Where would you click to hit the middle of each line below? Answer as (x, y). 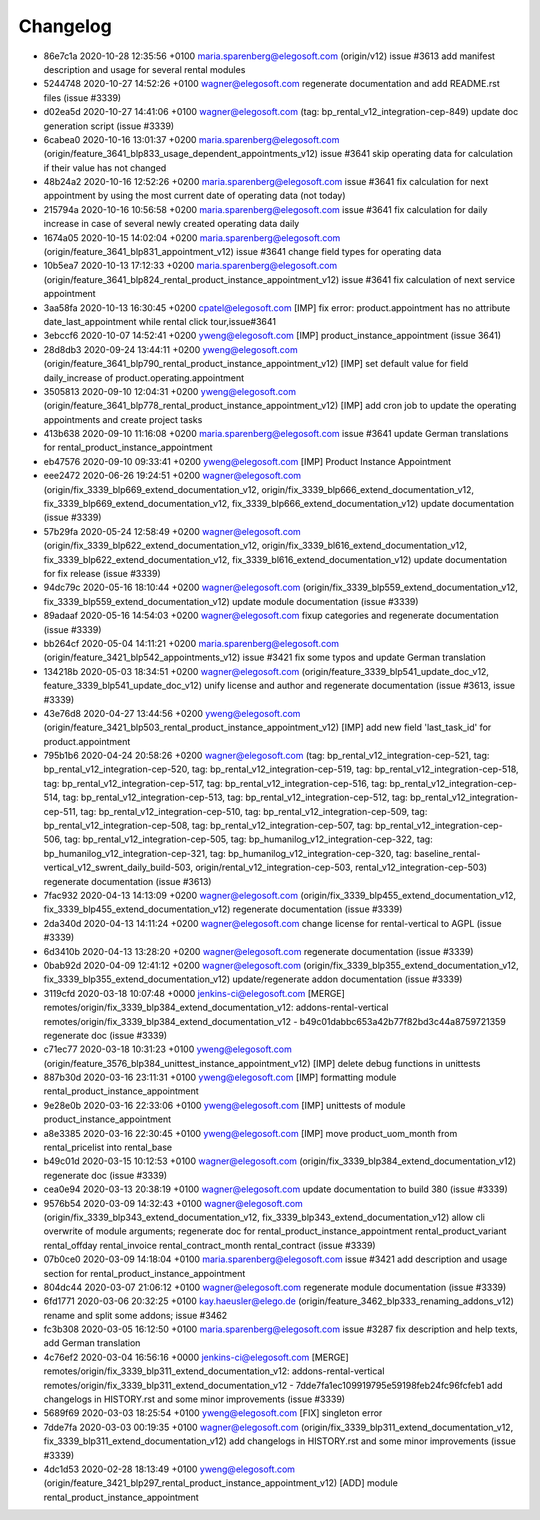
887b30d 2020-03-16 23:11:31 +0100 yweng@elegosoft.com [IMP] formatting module (220, 1077)
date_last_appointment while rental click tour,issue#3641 (160, 321)
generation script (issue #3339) (109, 126)
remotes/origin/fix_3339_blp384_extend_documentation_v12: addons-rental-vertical (216, 1007)
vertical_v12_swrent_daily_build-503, (118, 867)
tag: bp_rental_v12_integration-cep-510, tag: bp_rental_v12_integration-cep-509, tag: (254, 811)
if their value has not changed (105, 167)
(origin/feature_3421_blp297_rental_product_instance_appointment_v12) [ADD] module (221, 1483)
